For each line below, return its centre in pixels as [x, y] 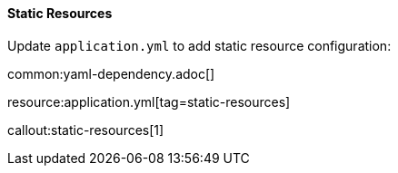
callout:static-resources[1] [86, 130]
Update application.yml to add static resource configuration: [199, 45]
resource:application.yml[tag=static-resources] [149, 101]
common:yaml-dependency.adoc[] [111, 73]
